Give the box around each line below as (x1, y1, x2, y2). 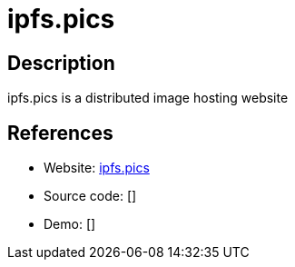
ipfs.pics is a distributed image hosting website (7, 90, 289, 106)
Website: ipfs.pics (44, 160, 150, 176)
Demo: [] (44, 216, 96, 232)
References (7, 121, 113, 144)
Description (7, 51, 115, 74)
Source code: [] (44, 188, 137, 204)
